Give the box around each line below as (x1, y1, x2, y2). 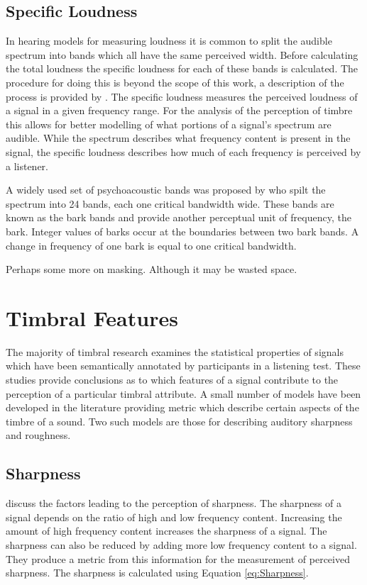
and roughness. (6, 428, 71, 442)
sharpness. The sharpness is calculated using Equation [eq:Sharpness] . (6, 565, 309, 580)
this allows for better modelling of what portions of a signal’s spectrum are (6, 116, 332, 131)
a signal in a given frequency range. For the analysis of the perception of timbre (6, 103, 353, 118)
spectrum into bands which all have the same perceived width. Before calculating (6, 47, 358, 62)
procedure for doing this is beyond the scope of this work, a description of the (6, 74, 344, 89)
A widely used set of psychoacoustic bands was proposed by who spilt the (6, 182, 326, 197)
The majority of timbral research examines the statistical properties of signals (6, 344, 344, 359)
